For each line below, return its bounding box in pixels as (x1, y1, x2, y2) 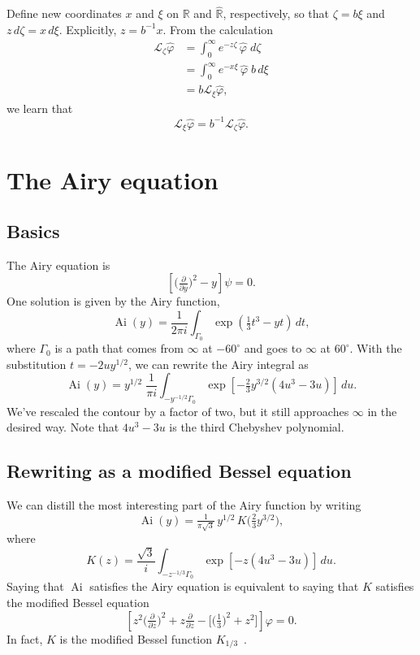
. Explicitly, (58, 20, 117, 37)
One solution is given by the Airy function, (6, 293, 220, 310)
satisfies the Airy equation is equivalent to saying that (89, 578, 359, 595)
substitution (6, 355, 67, 372)
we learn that (6, 99, 73, 116)
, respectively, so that (223, 5, 329, 22)
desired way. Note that (6, 419, 119, 436)
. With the (349, 340, 402, 357)
